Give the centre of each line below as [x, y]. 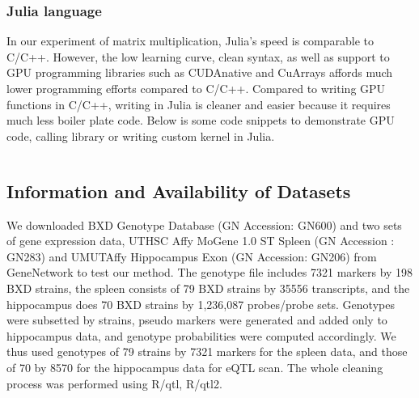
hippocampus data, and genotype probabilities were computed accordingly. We [201, 335]
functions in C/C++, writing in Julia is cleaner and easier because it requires [199, 104]
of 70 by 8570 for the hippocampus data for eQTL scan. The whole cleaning [195, 367]
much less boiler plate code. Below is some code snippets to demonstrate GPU [201, 120]
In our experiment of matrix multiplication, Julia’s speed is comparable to [190, 41]
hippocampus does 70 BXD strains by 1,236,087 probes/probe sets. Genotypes [201, 304]
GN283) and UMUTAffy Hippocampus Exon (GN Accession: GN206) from [192, 256]
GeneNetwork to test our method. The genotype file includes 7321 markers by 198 [210, 272]
